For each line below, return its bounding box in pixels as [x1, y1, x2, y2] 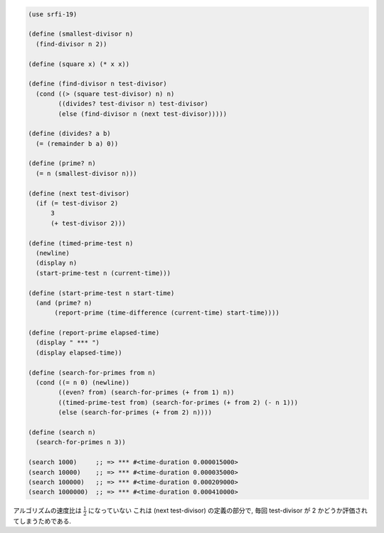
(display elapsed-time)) [36, 349, 122, 357]
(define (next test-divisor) [28, 189, 130, 197]
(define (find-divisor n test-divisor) [28, 80, 167, 88]
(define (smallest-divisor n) [28, 30, 134, 38]
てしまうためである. [13, 517, 71, 526]
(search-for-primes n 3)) [36, 438, 126, 446]
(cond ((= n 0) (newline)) [36, 379, 130, 387]
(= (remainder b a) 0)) [36, 139, 119, 147]
